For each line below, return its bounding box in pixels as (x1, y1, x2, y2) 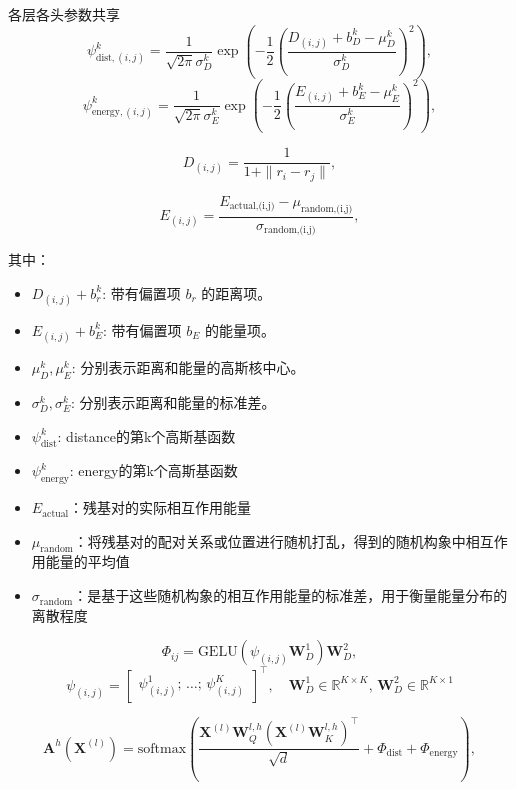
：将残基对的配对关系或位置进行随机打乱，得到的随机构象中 (73, 530, 466, 551)
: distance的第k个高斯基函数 (57, 425, 236, 446)
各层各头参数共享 (8, 4, 120, 24)
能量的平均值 (45, 551, 130, 572)
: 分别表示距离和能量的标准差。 (70, 391, 276, 412)
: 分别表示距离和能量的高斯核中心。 (71, 357, 305, 378)
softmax (137, 741, 187, 756)
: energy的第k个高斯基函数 (69, 460, 238, 481)
